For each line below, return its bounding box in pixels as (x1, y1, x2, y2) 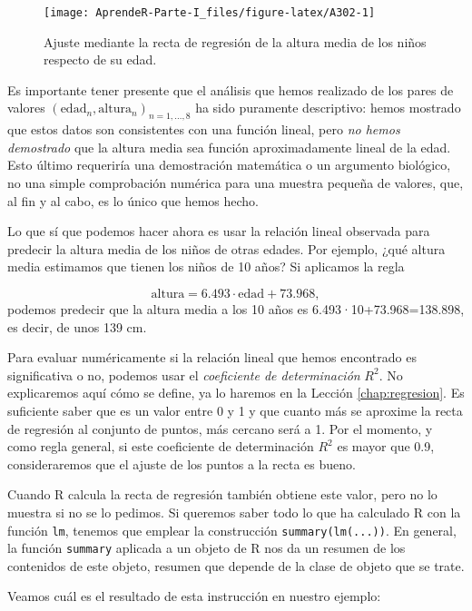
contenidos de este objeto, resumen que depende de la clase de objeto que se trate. (7, 556, 465, 575)
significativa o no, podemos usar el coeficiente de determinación (7, 365, 360, 384)
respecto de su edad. (44, 50, 157, 69)
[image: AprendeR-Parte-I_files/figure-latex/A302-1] (44, 6, 376, 19)
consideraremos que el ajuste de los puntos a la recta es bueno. (7, 454, 356, 473)
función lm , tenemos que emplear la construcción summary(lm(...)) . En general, (7, 520, 457, 539)
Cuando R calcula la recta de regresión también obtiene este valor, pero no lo (7, 485, 438, 504)
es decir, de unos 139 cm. (7, 317, 147, 336)
